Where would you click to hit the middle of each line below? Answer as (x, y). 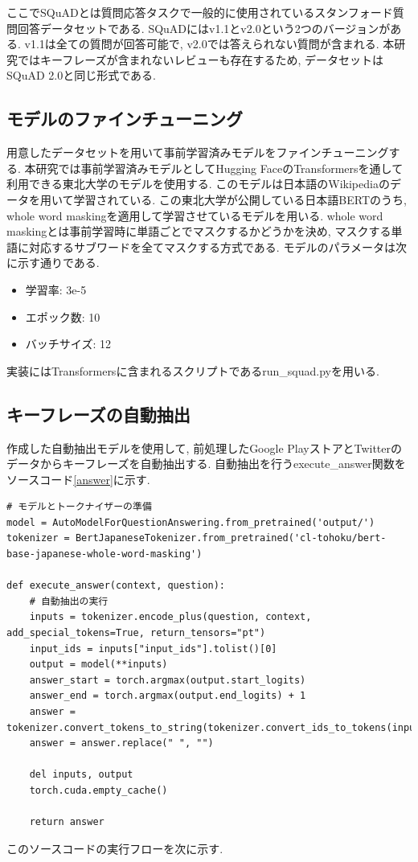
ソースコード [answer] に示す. (78, 479)
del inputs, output (81, 775)
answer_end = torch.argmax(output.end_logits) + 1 (168, 696)
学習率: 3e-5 (56, 289)
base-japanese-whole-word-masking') (104, 554)
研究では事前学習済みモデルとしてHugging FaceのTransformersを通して (219, 168)
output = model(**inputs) (98, 665)
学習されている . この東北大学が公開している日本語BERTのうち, (240, 199)
